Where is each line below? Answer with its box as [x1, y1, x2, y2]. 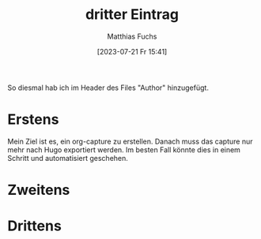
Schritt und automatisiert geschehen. [7, 153, 128, 162]
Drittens [7, 217, 62, 235]
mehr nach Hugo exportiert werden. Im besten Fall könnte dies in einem [7, 144, 240, 155]
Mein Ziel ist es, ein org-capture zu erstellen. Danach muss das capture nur [7, 136, 253, 146]
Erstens [7, 110, 59, 129]
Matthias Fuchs [107, 32, 157, 41]
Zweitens [7, 181, 70, 199]
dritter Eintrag [85, 6, 180, 24]
